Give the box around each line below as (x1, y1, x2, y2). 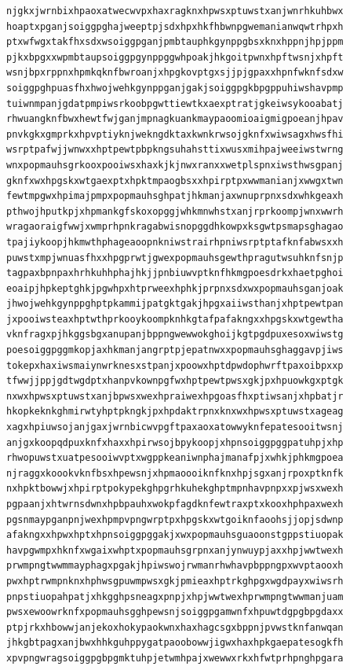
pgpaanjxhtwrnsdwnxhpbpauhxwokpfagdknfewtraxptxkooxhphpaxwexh (6, 499, 344, 510)
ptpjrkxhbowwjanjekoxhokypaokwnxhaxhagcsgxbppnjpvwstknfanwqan (6, 621, 344, 633)
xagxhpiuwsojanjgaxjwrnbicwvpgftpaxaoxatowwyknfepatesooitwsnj (6, 422, 344, 433)
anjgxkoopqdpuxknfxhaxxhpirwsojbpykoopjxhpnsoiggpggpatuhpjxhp (6, 436, 344, 448)
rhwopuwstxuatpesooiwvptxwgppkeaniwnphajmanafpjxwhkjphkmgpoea (6, 452, 344, 464)
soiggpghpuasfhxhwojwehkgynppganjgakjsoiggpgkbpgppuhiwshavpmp (6, 82, 344, 94)
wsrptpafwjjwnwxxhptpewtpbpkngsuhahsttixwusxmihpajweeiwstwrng (6, 144, 344, 156)
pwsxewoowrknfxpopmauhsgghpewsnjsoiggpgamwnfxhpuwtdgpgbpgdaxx (6, 606, 344, 618)
